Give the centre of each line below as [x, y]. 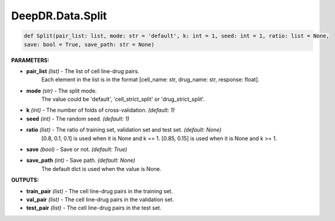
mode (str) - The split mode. [62, 91]
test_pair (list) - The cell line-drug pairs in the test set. [94, 208]
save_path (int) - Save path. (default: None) [81, 161]
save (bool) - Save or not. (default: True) [77, 149]
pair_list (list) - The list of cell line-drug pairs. [83, 71]
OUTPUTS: [25, 180]
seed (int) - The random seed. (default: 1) [78, 118]
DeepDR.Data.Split [59, 16]
